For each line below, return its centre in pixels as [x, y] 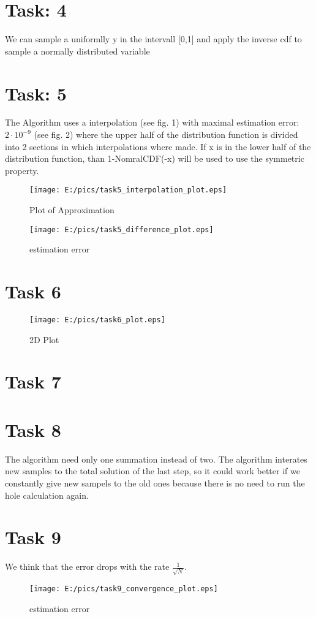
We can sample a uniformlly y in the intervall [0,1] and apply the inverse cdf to [153, 39]
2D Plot [44, 339]
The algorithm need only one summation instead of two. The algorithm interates [156, 459]
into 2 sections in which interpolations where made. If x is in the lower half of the [158, 146]
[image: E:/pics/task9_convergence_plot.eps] [124, 589]
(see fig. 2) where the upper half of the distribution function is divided [166, 134]
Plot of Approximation [72, 210]
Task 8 [33, 429]
